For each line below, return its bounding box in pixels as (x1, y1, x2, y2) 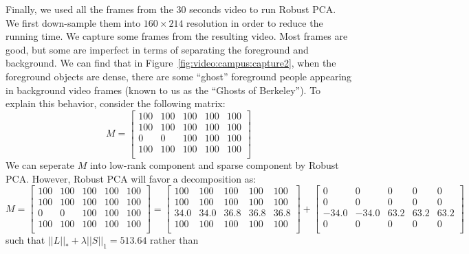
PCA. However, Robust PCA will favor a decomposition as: (6, 171, 257, 185)
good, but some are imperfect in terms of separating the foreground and (6, 42, 309, 56)
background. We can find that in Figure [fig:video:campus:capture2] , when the (6, 56, 336, 70)
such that (6, 233, 45, 247)
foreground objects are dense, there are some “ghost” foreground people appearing (6, 69, 352, 83)
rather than (150, 233, 199, 247)
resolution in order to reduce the (186, 15, 323, 30)
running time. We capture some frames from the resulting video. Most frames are (6, 29, 348, 43)
